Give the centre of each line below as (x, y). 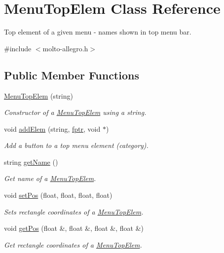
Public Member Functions (72, 75)
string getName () (31, 162)
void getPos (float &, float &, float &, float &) (74, 228)
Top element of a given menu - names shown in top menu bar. (98, 32)
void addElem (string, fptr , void (52, 128)
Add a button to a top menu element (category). (76, 145)
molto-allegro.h (65, 48)
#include (18, 48)
